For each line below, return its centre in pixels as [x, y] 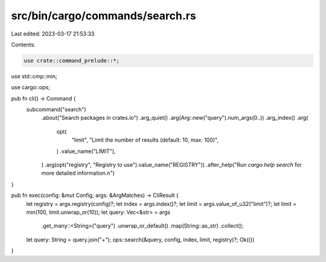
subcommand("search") [56, 110]
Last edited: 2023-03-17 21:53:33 [53, 34]
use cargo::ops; [31, 87]
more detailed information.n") [78, 173]
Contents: [23, 45]
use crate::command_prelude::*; [72, 61]
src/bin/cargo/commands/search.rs [104, 16]
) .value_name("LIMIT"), [86, 151]
